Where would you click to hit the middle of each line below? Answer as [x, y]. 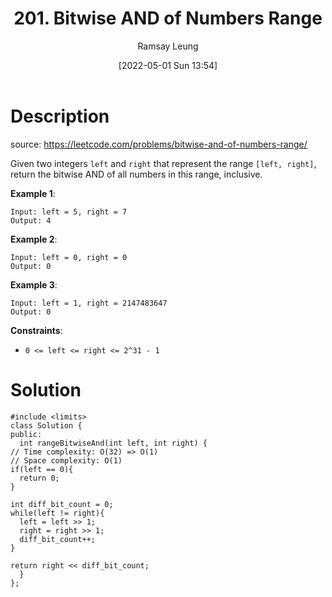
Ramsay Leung [168, 46]
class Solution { [46, 425]
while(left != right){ [57, 513]
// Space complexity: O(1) [66, 460]
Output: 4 [31, 220]
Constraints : [36, 330]
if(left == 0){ [42, 469]
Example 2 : [34, 239]
